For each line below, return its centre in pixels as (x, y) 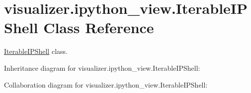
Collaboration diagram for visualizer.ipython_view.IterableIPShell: (106, 84)
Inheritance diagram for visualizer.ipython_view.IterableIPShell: (102, 68)
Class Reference (99, 27)
